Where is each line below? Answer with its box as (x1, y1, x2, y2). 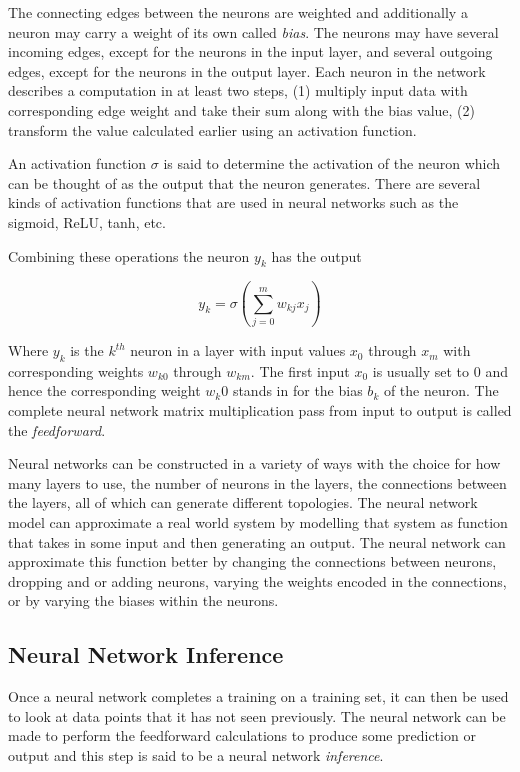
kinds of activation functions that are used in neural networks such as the (8, 192, 459, 213)
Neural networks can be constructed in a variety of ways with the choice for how (8, 453, 501, 474)
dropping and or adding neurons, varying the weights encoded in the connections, (8, 570, 507, 591)
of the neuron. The (383, 380, 499, 401)
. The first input (250, 360, 350, 381)
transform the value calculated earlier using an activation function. (8, 119, 417, 140)
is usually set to (372, 360, 470, 381)
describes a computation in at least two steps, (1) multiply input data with (8, 80, 468, 101)
